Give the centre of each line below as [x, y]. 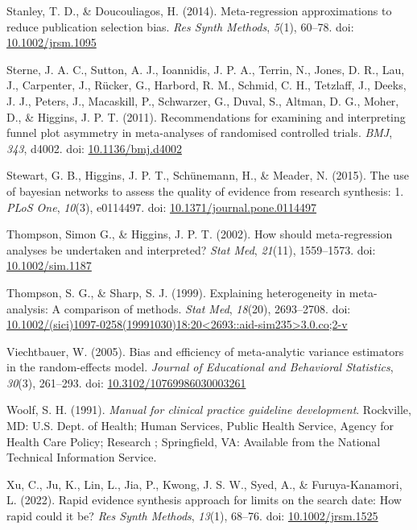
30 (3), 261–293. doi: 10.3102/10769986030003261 [126, 382]
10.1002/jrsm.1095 [52, 42]
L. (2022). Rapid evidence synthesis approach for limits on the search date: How [204, 500]
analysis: [27, 308]
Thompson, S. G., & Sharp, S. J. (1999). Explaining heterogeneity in [176, 292]
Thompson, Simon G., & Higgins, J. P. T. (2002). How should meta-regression [200, 234]
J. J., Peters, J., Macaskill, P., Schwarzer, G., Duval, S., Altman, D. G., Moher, [203, 100]
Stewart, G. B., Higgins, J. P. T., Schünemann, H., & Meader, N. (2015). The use [208, 175]
